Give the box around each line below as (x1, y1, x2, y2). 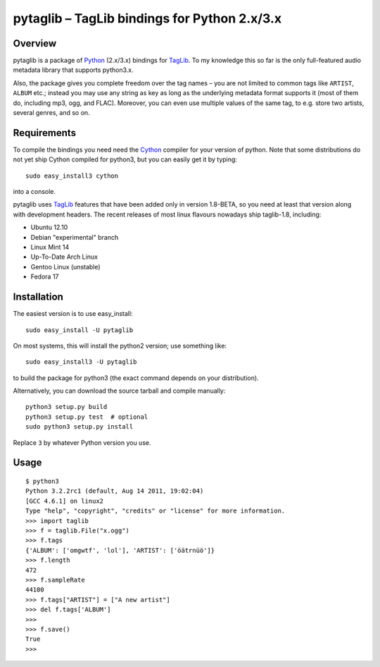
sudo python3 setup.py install (25, 423, 134, 431)
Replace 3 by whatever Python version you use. (13, 438, 151, 447)
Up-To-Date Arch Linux (30, 252, 99, 261)
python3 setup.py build (25, 403, 108, 411)
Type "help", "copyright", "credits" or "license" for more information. (25, 507, 286, 515)
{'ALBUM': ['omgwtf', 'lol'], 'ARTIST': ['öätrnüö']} (25, 546, 215, 554)
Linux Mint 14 (30, 243, 70, 252)
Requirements (13, 127, 77, 139)
